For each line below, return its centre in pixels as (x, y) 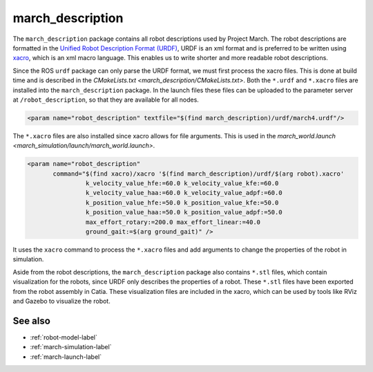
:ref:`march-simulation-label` (71, 347)
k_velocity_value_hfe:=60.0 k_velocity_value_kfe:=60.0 (182, 184)
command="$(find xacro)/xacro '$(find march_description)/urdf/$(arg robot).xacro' (199, 174)
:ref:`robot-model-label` (64, 337)
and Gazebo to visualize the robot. (61, 301)
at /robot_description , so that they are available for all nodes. (106, 100)
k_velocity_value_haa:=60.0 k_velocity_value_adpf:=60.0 (184, 193)
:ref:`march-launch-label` (66, 357)
